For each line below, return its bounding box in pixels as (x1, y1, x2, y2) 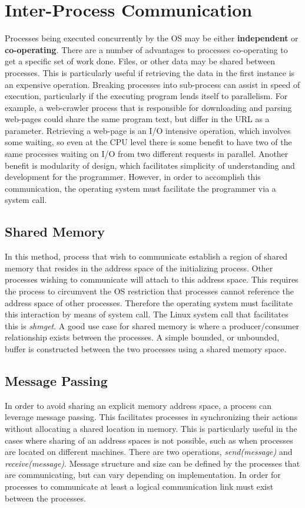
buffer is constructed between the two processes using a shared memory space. (5, 342, 287, 355)
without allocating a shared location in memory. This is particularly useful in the (5, 422, 297, 434)
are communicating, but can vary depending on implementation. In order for (5, 468, 281, 481)
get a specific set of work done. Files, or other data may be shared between (5, 55, 276, 67)
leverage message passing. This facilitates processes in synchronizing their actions (5, 411, 298, 423)
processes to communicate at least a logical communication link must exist (5, 480, 274, 492)
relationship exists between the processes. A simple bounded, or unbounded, (5, 331, 280, 343)
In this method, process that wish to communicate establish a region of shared (5, 250, 288, 263)
